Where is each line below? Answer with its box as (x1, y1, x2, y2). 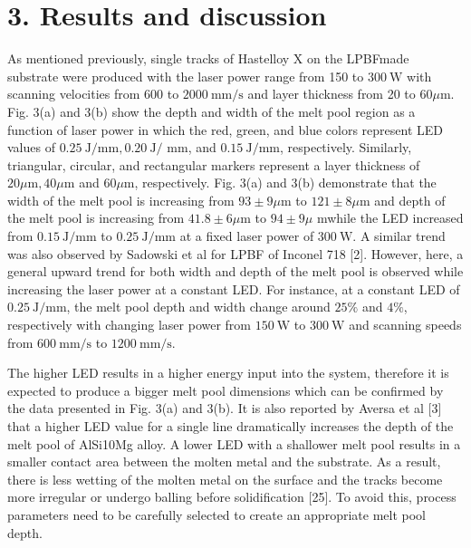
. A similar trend (352, 226, 446, 245)
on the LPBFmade (307, 49, 409, 68)
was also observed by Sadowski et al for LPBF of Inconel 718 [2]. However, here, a (7, 244, 464, 263)
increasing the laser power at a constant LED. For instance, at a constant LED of (7, 279, 460, 298)
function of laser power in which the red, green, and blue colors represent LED (7, 120, 443, 139)
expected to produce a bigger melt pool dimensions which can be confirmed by (7, 380, 444, 399)
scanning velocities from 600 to (7, 84, 179, 103)
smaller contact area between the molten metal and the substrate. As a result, (7, 452, 441, 471)
